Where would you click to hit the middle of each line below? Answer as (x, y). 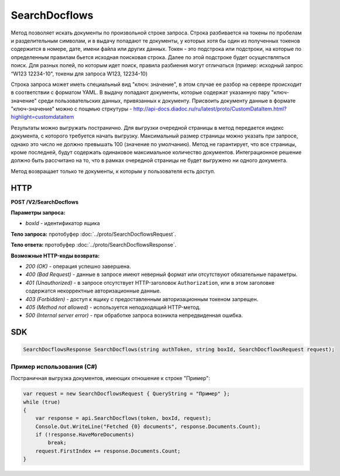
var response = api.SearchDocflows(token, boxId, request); (123, 418)
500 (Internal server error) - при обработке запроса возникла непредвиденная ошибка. (134, 315)
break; (57, 443)
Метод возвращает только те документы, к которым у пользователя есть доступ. (113, 171)
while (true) (42, 402)
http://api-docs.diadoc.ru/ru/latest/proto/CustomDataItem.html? (210, 109)
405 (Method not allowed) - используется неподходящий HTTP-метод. (113, 307)
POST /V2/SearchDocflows (45, 202)
